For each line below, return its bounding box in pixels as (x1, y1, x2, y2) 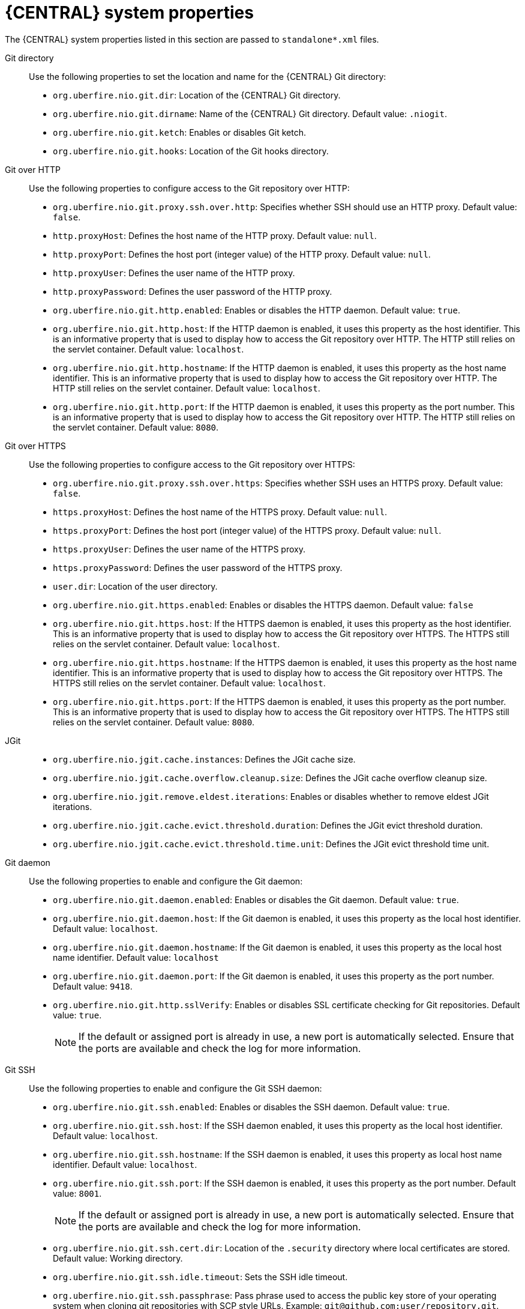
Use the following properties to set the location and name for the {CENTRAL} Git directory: (29, 71, 386, 82)
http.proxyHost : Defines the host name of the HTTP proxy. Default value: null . (53, 230, 377, 241)
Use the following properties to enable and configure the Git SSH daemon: (29, 1083, 322, 1093)
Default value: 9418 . (53, 981, 133, 991)
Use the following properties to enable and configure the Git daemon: (29, 875, 303, 886)
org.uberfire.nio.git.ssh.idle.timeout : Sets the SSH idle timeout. (53, 1271, 348, 1282)
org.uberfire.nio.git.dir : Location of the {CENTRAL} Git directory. (53, 89, 341, 100)
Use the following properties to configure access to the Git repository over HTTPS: (29, 459, 355, 470)
